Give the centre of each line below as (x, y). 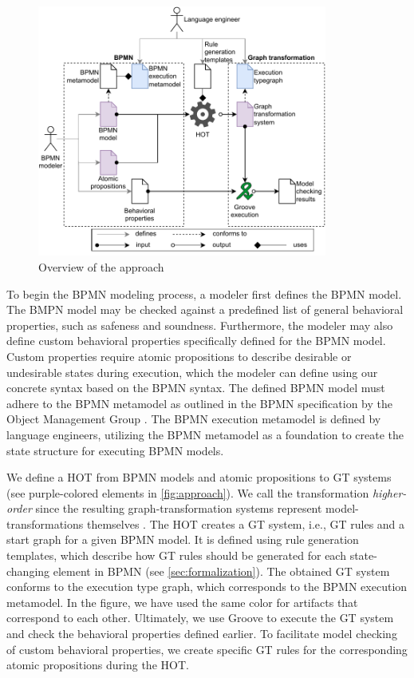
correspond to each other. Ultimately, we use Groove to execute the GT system (200, 618)
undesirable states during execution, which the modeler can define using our (192, 372)
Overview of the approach (101, 266)
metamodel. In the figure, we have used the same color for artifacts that (182, 602)
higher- (389, 492)
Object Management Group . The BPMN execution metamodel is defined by (194, 419)
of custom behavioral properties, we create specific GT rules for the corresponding (207, 649)
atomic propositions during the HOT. (98, 665)
